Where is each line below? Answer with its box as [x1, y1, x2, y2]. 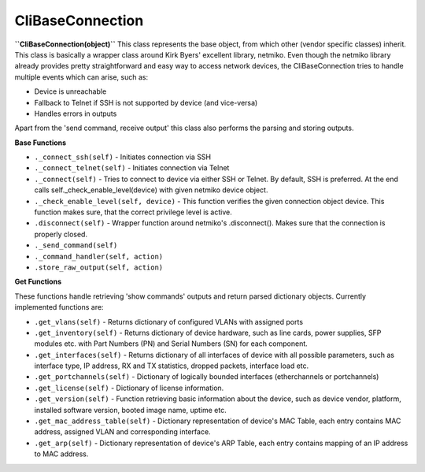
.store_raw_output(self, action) [34, 262, 164, 272]
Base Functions [14, 138, 67, 147]
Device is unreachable [34, 87, 107, 96]
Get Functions [14, 277, 62, 287]
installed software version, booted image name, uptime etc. [34, 405, 227, 414]
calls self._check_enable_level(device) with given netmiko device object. [34, 185, 268, 195]
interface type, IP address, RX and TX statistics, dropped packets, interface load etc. [34, 361, 309, 370]
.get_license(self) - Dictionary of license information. [34, 383, 224, 392]
